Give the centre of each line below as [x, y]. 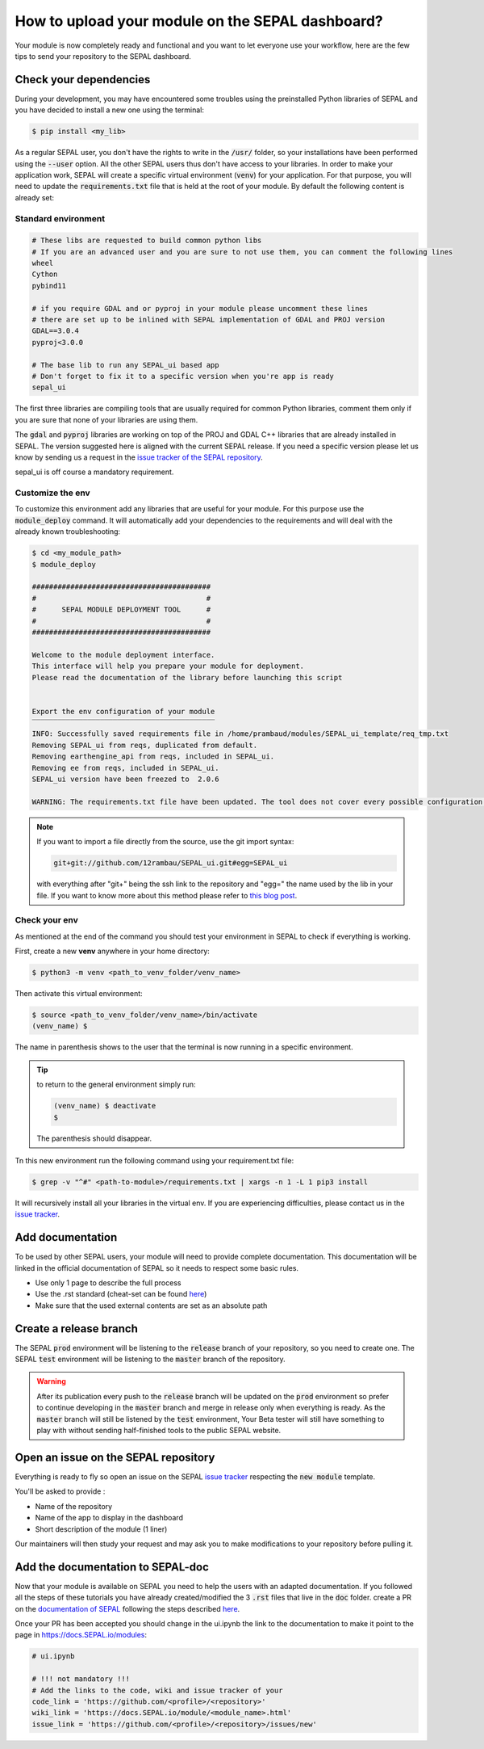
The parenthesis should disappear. [94, 1138]
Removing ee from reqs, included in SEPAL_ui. [125, 768]
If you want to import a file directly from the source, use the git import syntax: [165, 842]
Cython [45, 274]
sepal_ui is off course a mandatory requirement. [94, 472]
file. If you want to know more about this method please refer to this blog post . [167, 895]
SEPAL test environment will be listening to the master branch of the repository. [150, 1359]
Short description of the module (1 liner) [101, 1529]
